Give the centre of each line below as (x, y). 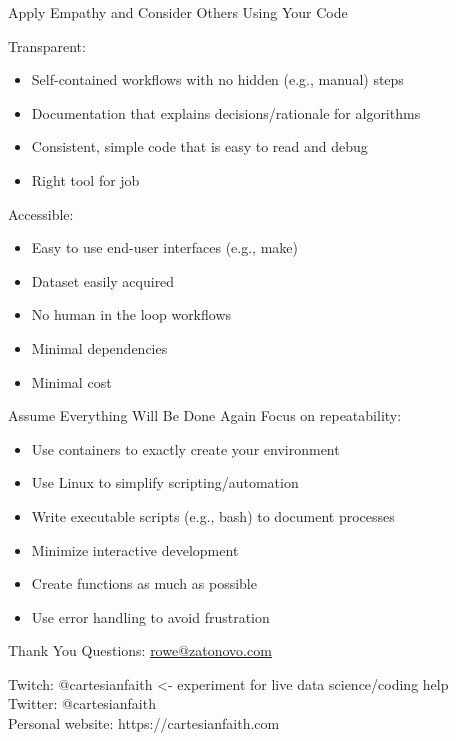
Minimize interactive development (135, 549)
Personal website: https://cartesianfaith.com (144, 723)
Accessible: (41, 213)
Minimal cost (71, 381)
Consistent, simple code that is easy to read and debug (199, 146)
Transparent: (47, 45)
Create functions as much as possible (144, 583)
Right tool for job (85, 179)
